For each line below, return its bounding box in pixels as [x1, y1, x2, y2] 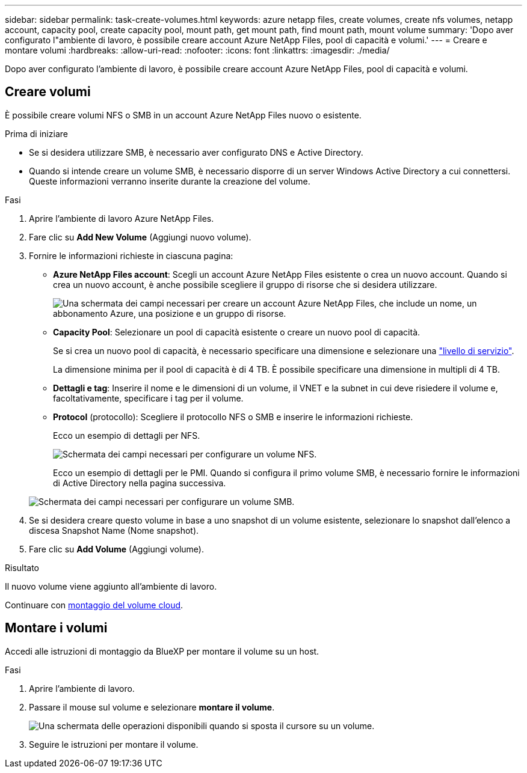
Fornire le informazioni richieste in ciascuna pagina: [29, 250, 233, 261]
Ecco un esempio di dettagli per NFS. [53, 430, 200, 441]
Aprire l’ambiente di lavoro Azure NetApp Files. [29, 213, 214, 224]
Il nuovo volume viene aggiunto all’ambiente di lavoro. [5, 581, 217, 591]
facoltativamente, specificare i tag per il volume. [53, 393, 244, 403]
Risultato [5, 562, 40, 573]
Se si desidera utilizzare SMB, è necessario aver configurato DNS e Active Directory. [29, 147, 363, 157]
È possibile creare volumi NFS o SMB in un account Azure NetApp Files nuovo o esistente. [5, 109, 362, 120]
